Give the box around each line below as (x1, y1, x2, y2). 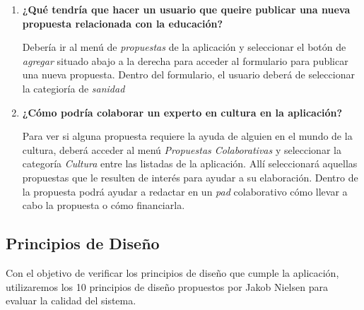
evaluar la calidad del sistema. (6, 293, 136, 308)
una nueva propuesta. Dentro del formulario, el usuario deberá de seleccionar (22, 67, 355, 82)
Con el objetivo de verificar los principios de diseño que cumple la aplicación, (6, 265, 339, 280)
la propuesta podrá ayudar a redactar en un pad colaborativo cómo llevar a (22, 184, 348, 198)
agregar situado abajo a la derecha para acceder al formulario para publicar (22, 53, 348, 68)
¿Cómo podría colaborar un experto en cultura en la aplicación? (22, 105, 343, 119)
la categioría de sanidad (22, 81, 125, 95)
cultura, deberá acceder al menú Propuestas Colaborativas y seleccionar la (22, 142, 341, 157)
